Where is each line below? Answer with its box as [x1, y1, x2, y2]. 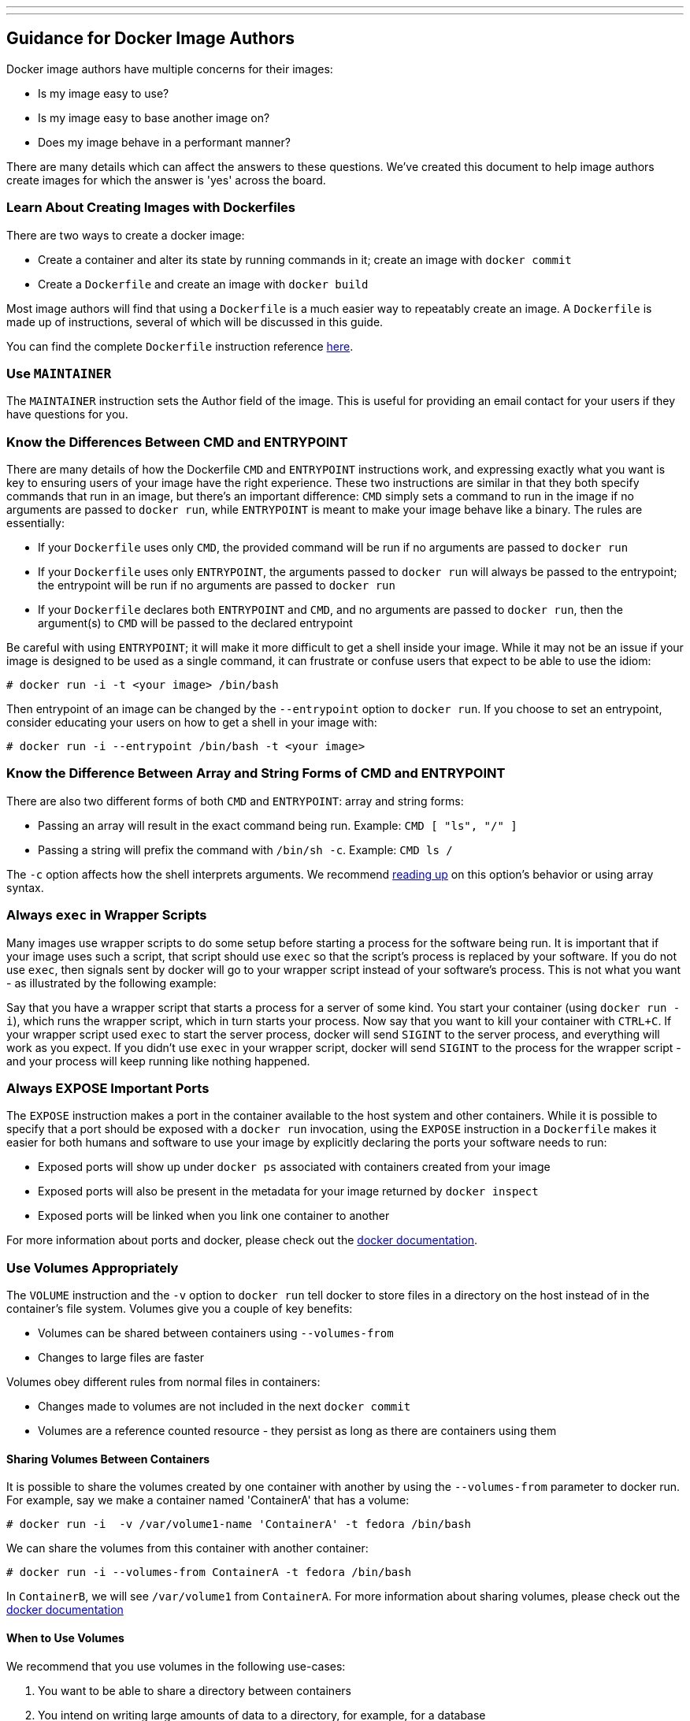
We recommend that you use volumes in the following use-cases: [6, 1659, 346, 1673]
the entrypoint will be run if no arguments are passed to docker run [38, 578, 395, 593]
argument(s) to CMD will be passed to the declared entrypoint [38, 616, 353, 630]
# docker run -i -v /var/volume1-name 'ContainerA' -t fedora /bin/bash [6, 1518, 472, 1531]
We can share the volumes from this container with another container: [6, 1541, 369, 1556]
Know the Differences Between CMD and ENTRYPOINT [6, 433, 348, 450]
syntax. [6, 880, 44, 894]
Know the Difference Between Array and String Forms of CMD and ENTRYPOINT [6, 765, 506, 782]
